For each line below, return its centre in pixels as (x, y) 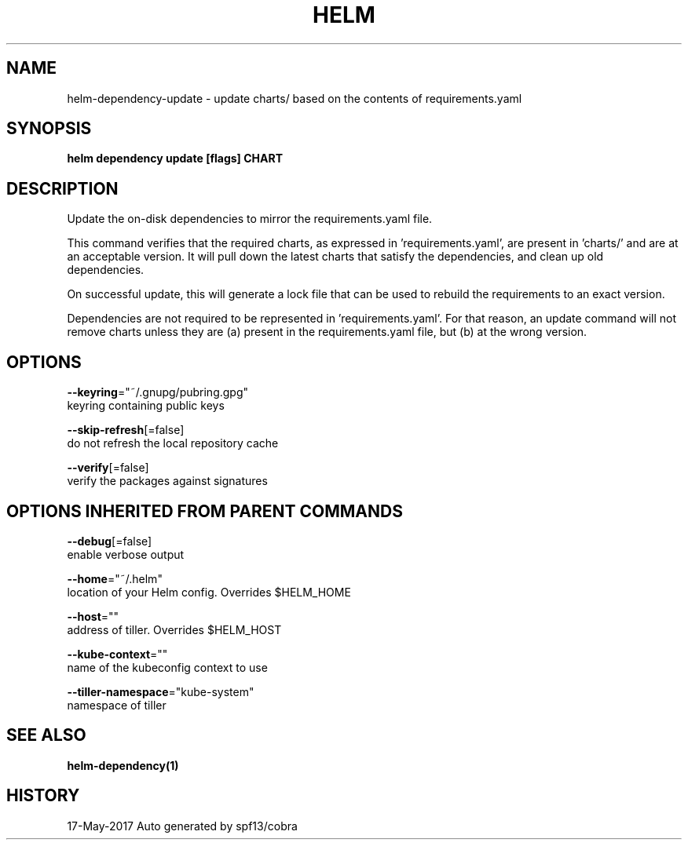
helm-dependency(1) (123, 765)
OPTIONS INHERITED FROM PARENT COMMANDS (205, 511)
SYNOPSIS (49, 129)
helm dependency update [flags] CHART (175, 159)
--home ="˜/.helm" (115, 578)
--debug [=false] (110, 541)
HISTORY (43, 796)
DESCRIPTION (62, 188)
